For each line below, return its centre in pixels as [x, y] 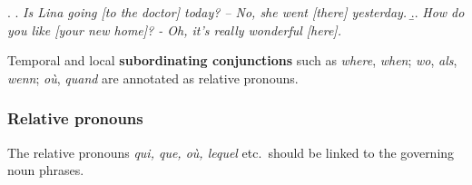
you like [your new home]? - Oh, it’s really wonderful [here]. [174, 29]
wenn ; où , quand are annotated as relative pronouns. [153, 78]
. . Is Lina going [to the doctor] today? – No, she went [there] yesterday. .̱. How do [236, 12]
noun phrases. [46, 170]
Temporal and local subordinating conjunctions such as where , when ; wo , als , [232, 60]
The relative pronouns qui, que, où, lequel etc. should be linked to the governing [231, 152]
